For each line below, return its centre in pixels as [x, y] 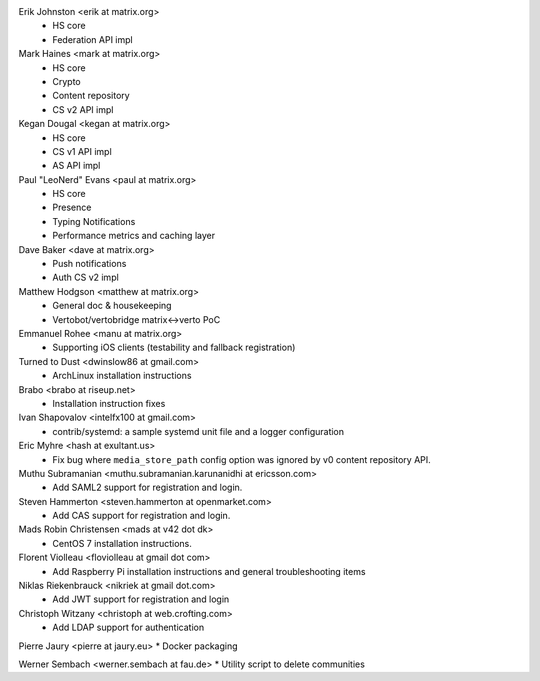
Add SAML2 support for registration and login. [147, 487]
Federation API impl [93, 39]
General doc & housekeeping [112, 306]
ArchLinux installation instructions [122, 376]
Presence [72, 207]
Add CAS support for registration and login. [141, 516]
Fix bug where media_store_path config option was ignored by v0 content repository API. [242, 459]
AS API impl [76, 166]
